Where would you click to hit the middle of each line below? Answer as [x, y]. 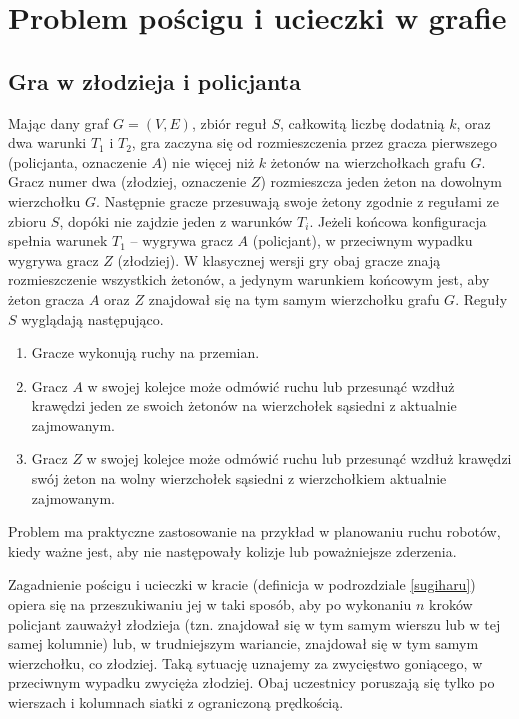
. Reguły [481, 298]
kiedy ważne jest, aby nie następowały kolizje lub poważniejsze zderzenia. [232, 550]
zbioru [27, 220]
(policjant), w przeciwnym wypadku [362, 240]
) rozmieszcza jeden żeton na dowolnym [381, 181]
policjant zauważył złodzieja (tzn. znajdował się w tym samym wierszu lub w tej [254, 623]
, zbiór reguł [229, 122]
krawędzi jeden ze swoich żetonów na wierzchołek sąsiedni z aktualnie [244, 405]
